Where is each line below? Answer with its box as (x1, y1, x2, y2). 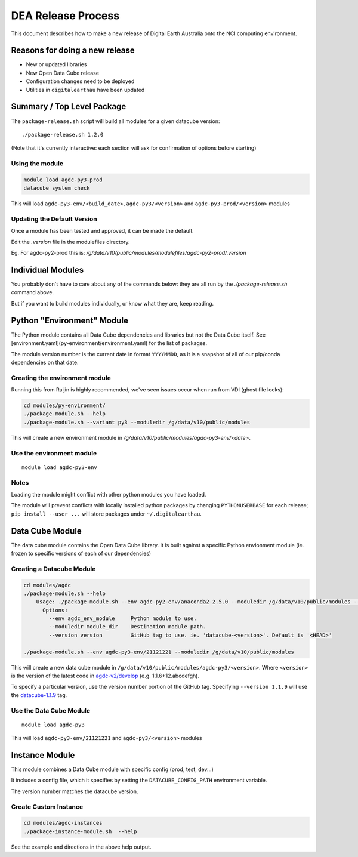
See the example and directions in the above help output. (11, 843, 152, 850)
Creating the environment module (11, 374, 112, 382)
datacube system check (23, 185, 90, 192)
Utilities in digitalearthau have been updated (26, 86, 145, 93)
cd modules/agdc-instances (23, 819, 103, 827)
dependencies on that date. (11, 359, 79, 366)
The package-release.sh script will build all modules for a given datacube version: (11, 117, 220, 125)
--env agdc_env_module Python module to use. (48, 615, 197, 622)
